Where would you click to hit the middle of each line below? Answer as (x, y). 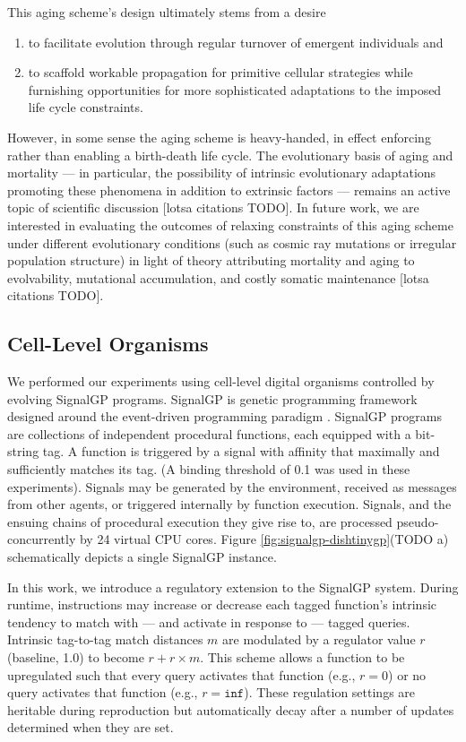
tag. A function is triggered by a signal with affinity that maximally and (241, 451)
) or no (407, 674)
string (23, 451)
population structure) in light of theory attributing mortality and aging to (211, 260)
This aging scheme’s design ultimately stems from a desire (167, 12)
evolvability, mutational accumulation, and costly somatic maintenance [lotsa (218, 277)
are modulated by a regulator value (319, 639)
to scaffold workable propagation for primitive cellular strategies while (220, 72)
